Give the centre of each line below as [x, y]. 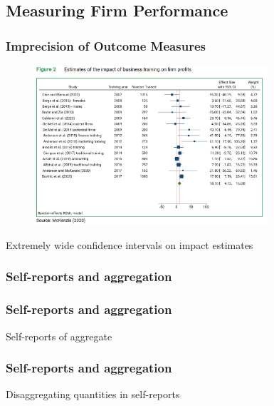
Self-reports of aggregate [59, 336]
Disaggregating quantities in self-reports [93, 394]
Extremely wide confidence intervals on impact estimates [130, 244]
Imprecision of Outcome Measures [106, 45]
